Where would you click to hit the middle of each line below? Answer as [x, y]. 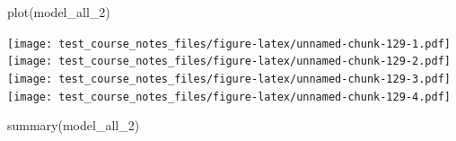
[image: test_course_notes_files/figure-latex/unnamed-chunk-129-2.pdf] [229, 62]
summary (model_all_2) [74, 125]
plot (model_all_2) [59, 12]
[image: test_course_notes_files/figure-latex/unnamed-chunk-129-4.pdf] [229, 97]
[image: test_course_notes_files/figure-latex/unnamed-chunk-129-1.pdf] [229, 44]
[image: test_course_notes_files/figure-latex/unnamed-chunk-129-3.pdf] [229, 79]
